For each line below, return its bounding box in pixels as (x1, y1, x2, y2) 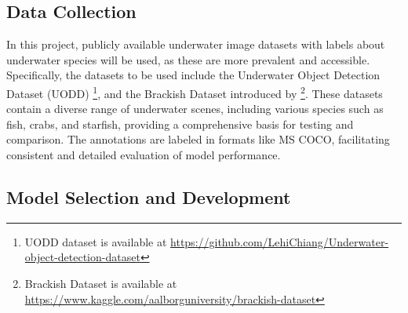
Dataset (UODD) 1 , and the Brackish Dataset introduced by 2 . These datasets (6, 82, 383, 101)
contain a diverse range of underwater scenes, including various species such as (6, 100, 384, 117)
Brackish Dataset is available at (24, 275, 177, 291)
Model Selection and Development (6, 185, 291, 209)
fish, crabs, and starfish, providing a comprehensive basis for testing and (6, 115, 354, 132)
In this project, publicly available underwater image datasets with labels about (6, 36, 385, 53)
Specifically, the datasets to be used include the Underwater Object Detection (6, 67, 381, 83)
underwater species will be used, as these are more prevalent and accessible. (6, 51, 370, 67)
